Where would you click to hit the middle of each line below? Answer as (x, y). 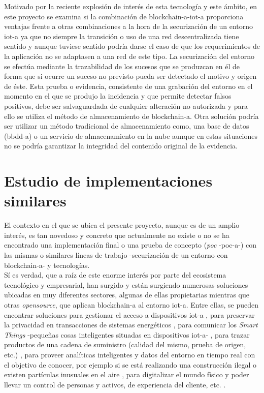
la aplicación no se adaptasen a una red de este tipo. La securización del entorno (129, 56)
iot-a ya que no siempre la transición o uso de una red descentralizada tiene (122, 36)
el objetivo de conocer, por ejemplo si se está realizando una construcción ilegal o (130, 364)
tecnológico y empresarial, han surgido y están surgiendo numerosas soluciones (126, 284)
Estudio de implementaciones (108, 181)
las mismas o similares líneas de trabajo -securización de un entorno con (116, 255)
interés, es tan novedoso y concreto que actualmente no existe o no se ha (117, 235)
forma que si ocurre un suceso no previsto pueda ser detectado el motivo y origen (130, 76)
